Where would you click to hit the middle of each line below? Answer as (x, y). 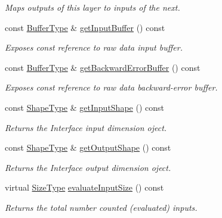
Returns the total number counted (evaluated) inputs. (101, 207)
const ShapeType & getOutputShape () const (88, 147)
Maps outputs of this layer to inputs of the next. (92, 7)
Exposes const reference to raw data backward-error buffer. (111, 87)
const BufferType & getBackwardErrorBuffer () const (103, 67)
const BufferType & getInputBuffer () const (85, 27)
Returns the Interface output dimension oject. (88, 167)
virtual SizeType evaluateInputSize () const (84, 187)
